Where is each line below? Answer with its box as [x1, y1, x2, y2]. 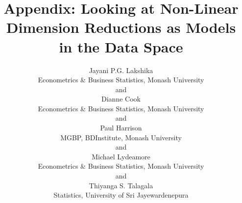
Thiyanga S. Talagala [89, 180, 153, 190]
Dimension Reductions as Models [6, 17, 236, 37]
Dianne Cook [101, 94, 141, 104]
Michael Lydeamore [92, 151, 150, 161]
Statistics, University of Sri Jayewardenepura [53, 190, 189, 200]
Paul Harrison [100, 123, 142, 133]
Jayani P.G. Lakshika [89, 65, 153, 75]
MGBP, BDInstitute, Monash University [60, 132, 182, 142]
